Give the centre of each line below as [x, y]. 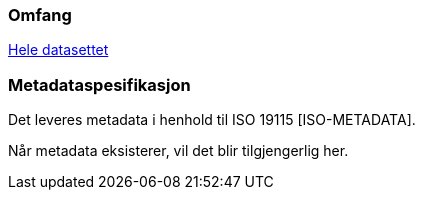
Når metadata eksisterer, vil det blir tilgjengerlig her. [178, 151]
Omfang [40, 15]
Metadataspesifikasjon [99, 84]
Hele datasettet [58, 50]
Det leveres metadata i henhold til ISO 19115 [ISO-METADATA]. [212, 120]
